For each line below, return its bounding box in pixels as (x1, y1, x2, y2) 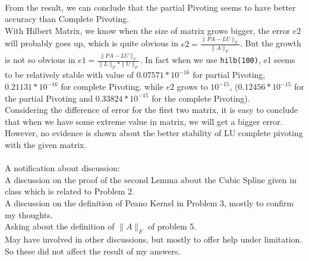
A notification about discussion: (5, 162, 120, 174)
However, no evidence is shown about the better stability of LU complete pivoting (5, 127, 303, 139)
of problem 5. (147, 220, 197, 232)
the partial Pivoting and (5, 92, 93, 104)
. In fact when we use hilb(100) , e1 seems (140, 54, 295, 66)
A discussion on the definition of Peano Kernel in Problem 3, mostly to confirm (5, 196, 294, 209)
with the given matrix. (5, 139, 87, 150)
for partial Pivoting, (193, 68, 266, 81)
